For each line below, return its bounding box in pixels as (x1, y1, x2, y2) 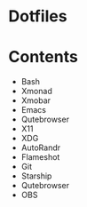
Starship (20, 171, 52, 181)
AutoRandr (20, 142, 61, 153)
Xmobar (20, 95, 51, 106)
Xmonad (20, 86, 52, 97)
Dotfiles (8, 6, 67, 27)
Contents (8, 47, 79, 68)
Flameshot (20, 152, 60, 163)
